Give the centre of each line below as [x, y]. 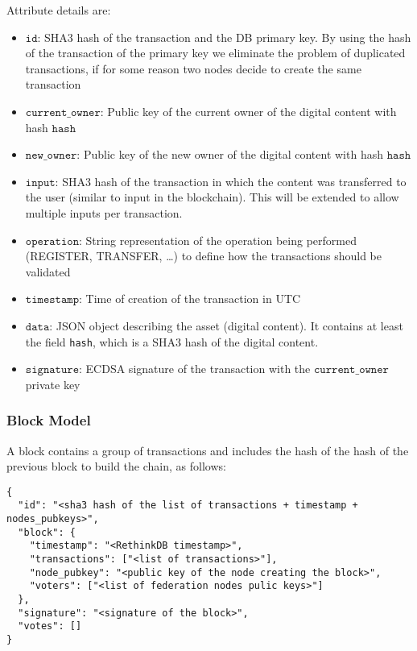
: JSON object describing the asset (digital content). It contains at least [226, 325]
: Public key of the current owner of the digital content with [248, 111]
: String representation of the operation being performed [218, 240]
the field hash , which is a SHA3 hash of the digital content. [172, 341]
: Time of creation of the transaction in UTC [190, 299]
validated [48, 271]
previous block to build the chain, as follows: [116, 466]
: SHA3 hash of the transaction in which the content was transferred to [231, 181]
